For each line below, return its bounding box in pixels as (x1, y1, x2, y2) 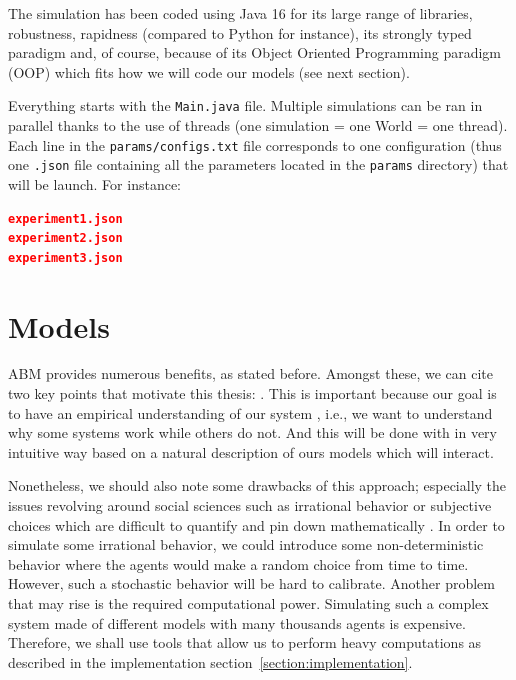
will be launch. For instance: (8, 173, 181, 194)
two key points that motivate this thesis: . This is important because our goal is (8, 383, 497, 404)
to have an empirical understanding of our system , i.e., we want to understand (8, 402, 493, 423)
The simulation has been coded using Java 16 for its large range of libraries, (8, 3, 473, 23)
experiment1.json (8, 211, 123, 226)
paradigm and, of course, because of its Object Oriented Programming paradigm (8, 42, 502, 63)
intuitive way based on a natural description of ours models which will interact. (8, 441, 494, 462)
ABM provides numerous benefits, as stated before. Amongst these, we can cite (8, 363, 493, 384)
